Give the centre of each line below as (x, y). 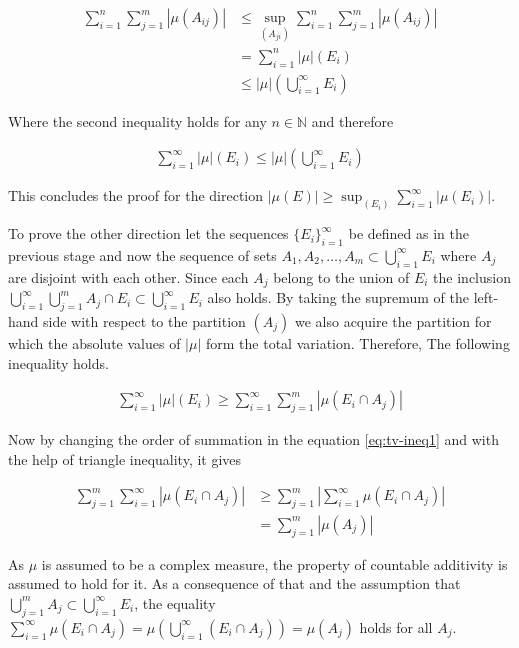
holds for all (396, 626)
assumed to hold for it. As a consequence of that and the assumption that (234, 583)
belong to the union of (341, 276)
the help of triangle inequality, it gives (125, 458)
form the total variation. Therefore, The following (357, 342)
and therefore (352, 120)
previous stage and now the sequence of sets (142, 254)
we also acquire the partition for (393, 320)
